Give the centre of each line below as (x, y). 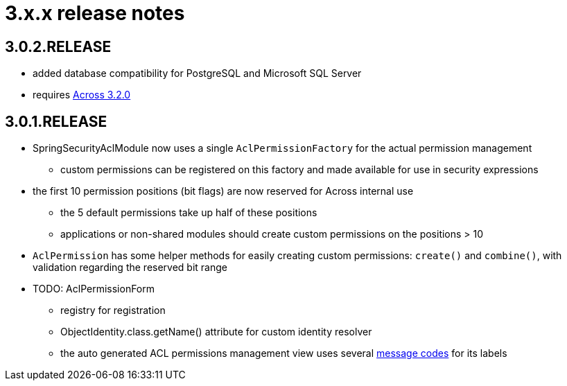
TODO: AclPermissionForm (94, 289)
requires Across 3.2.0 (82, 95)
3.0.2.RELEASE (58, 46)
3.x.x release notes (95, 13)
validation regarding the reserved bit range (130, 267)
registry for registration (113, 310)
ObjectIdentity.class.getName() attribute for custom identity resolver (216, 332)
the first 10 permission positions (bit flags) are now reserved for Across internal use (223, 191)
